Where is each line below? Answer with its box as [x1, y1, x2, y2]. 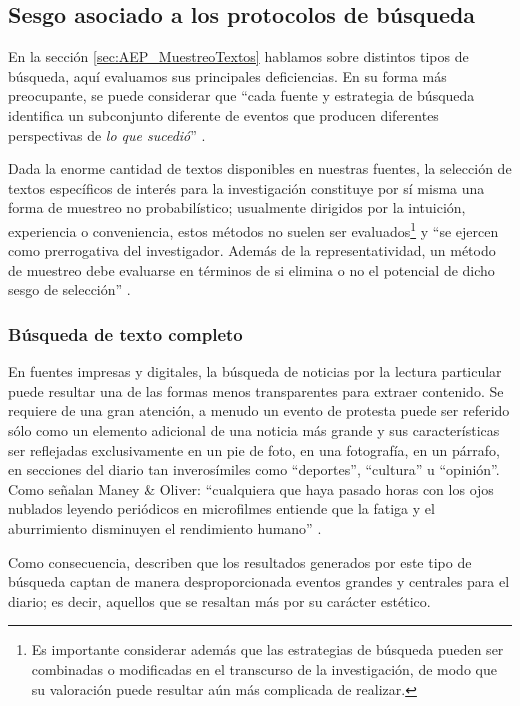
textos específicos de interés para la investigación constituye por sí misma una [8, 177, 485, 198]
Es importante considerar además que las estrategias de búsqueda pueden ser [31, 639, 504, 660]
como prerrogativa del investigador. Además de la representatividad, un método [8, 240, 496, 261]
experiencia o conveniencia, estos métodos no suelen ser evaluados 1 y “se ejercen [8, 217, 499, 241]
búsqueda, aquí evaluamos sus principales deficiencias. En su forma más [8, 65, 447, 86]
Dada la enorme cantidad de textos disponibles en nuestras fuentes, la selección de [8, 158, 512, 179]
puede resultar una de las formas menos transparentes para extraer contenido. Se [8, 380, 504, 401]
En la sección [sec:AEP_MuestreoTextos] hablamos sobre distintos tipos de [8, 46, 469, 67]
